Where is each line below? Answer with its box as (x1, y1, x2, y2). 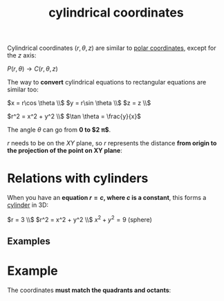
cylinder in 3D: (7, 201, 49, 209)
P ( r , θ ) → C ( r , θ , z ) (7, 64, 59, 73)
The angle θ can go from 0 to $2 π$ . (7, 126, 111, 134)
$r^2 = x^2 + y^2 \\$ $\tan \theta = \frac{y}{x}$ (7, 112, 142, 120)
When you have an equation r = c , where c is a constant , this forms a (7, 194, 207, 202)
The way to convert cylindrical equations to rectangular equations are (7, 78, 207, 86)
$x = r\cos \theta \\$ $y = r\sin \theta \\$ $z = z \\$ (7, 99, 151, 107)
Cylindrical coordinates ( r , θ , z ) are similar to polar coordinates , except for (7, 44, 216, 53)
